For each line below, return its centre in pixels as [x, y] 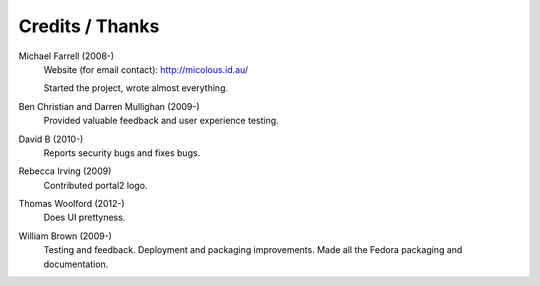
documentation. [76, 264]
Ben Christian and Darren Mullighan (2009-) [109, 106]
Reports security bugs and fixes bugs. [122, 152]
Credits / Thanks [89, 26]
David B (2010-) [51, 139]
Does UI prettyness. [84, 217]
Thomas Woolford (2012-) [71, 204]
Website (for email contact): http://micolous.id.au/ [146, 69]
